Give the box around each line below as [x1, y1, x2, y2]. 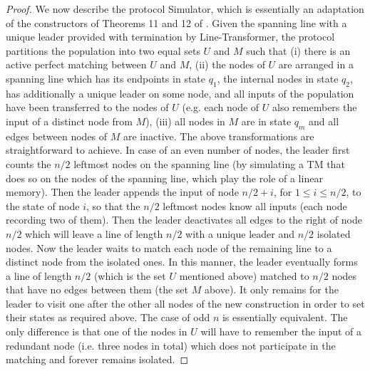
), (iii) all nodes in [145, 113, 225, 128]
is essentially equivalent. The [222, 310, 348, 325]
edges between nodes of [6, 128, 108, 143]
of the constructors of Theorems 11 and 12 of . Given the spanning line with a [6, 15, 347, 30]
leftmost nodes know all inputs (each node [163, 198, 347, 213]
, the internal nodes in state [217, 70, 339, 85]
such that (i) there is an [246, 43, 351, 58]
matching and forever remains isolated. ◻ [6, 352, 189, 367]
